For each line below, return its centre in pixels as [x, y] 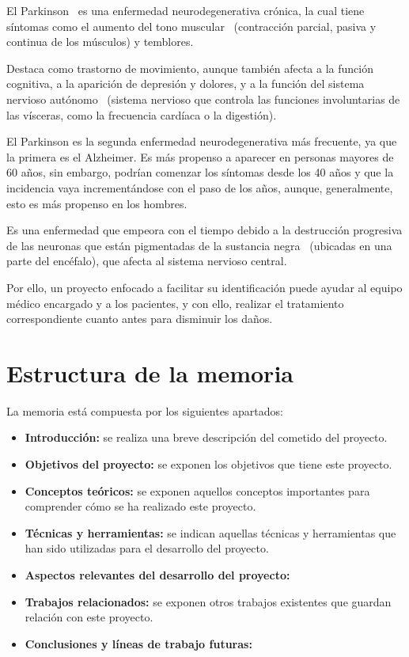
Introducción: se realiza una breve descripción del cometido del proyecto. [206, 437]
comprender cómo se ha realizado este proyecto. [140, 506]
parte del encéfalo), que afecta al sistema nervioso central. [147, 261]
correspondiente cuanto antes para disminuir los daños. [140, 319]
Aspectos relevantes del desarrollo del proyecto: [157, 574]
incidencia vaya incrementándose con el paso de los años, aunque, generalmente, [200, 187]
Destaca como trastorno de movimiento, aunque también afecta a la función [190, 68]
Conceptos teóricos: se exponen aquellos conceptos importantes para [197, 490]
